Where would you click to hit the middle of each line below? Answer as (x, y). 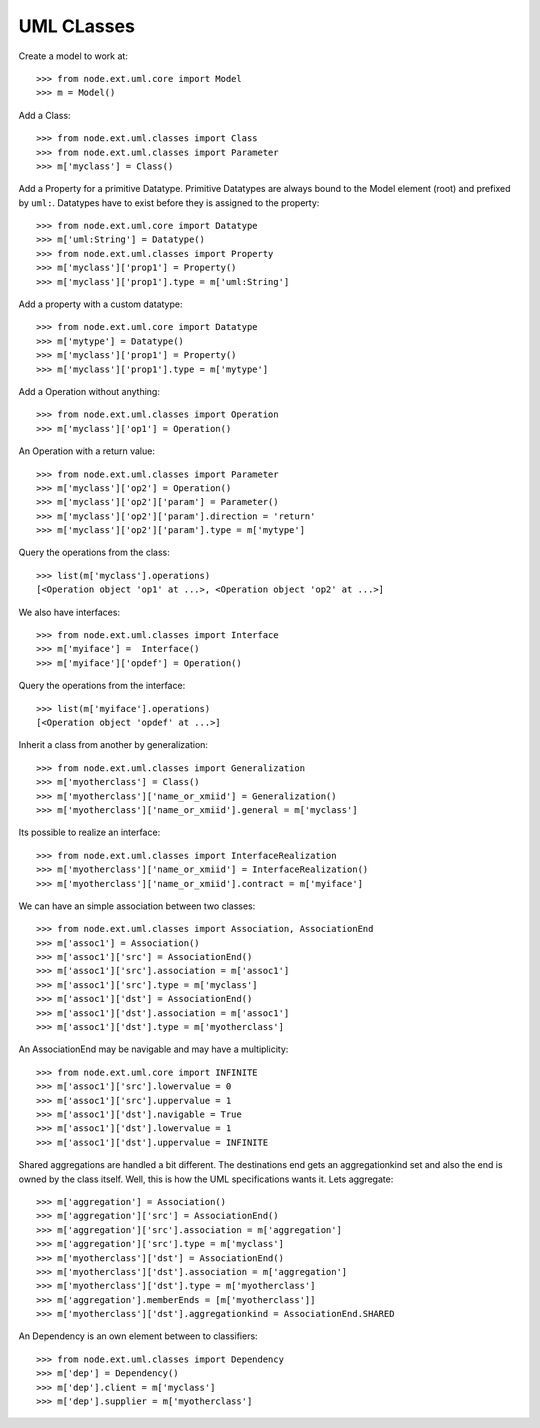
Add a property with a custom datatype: (101, 304)
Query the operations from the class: (94, 552)
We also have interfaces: (69, 612)
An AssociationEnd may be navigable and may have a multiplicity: (153, 1049)
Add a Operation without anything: (89, 391)
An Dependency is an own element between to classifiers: (138, 1336)
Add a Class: (44, 115)
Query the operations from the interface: (102, 686)
